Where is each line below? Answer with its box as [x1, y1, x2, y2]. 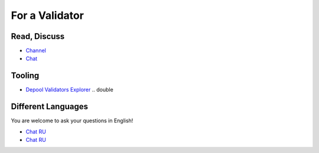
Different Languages [11, 102, 89, 112]
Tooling [11, 71, 40, 81]
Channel [25, 47, 47, 54]
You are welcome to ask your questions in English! [11, 117, 134, 124]
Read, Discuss [11, 31, 65, 41]
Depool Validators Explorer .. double [25, 86, 113, 93]
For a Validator [11, 9, 84, 22]
